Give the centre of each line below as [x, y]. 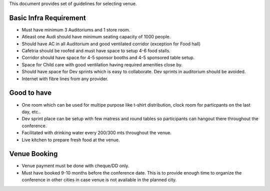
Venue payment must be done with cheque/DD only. [75, 166]
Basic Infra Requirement [47, 18]
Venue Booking [33, 154]
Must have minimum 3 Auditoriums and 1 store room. [76, 29]
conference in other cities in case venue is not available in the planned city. [99, 180]
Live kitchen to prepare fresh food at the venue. [71, 140]
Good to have [30, 93]
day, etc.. [31, 112]
